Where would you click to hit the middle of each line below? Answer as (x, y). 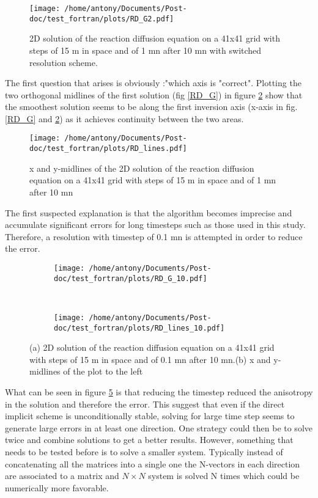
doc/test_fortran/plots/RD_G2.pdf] (102, 19)
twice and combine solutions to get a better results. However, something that (149, 440)
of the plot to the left (103, 371)
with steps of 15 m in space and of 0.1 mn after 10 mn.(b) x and (150, 359)
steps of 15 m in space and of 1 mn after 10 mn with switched (146, 50)
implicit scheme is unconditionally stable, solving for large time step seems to (150, 416)
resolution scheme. (64, 62)
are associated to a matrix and (62, 476)
